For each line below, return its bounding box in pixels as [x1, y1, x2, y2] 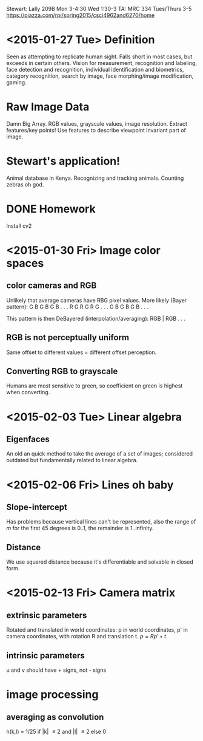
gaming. [6, 78, 27, 86]
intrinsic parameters [6, 650, 85, 661]
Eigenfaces [6, 434, 50, 444]
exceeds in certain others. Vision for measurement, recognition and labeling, [6, 59, 197, 66]
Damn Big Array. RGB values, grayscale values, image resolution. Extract [6, 120, 188, 127]
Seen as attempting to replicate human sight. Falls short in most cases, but [6, 53, 193, 60]
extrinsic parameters [6, 610, 87, 620]
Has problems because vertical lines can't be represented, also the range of [6, 518, 196, 525]
